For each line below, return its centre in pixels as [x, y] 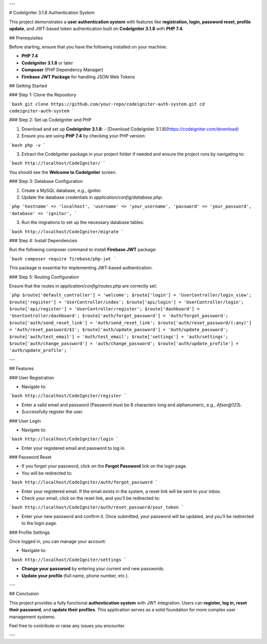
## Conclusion [24, 594]
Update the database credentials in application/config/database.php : [92, 197]
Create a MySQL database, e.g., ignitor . [62, 190]
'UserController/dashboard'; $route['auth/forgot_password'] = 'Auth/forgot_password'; [119, 316]
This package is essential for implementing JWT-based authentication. [81, 268]
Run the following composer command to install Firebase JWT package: [83, 250]
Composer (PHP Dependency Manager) [62, 70]
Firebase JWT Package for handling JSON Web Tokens [78, 77]
